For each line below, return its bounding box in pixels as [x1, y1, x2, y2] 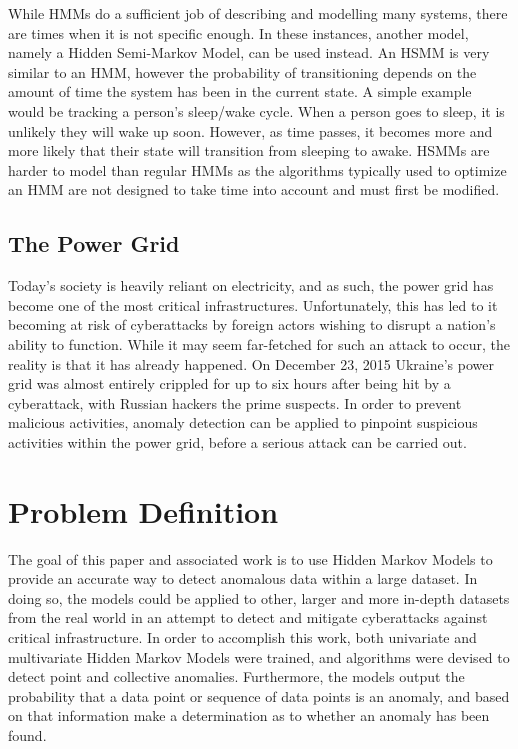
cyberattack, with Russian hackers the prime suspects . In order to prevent [8, 392, 462, 413]
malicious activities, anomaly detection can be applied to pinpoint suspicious [8, 412, 478, 433]
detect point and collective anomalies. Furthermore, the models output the [8, 666, 465, 687]
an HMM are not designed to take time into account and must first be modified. [8, 179, 500, 200]
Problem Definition [8, 490, 279, 531]
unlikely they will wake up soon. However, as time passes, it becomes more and [8, 120, 493, 141]
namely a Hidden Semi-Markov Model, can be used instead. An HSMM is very [8, 42, 490, 63]
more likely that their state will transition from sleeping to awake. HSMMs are [8, 140, 490, 161]
